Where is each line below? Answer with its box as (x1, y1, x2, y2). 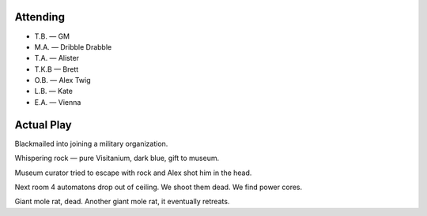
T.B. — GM (34, 32, 70, 41)
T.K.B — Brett (34, 64, 79, 74)
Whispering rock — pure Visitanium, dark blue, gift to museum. (14, 154, 220, 163)
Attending (14, 10, 65, 24)
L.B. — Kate (34, 87, 73, 96)
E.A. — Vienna (34, 97, 81, 106)
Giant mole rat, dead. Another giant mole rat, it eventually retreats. (14, 197, 230, 207)
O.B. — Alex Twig (34, 76, 91, 85)
